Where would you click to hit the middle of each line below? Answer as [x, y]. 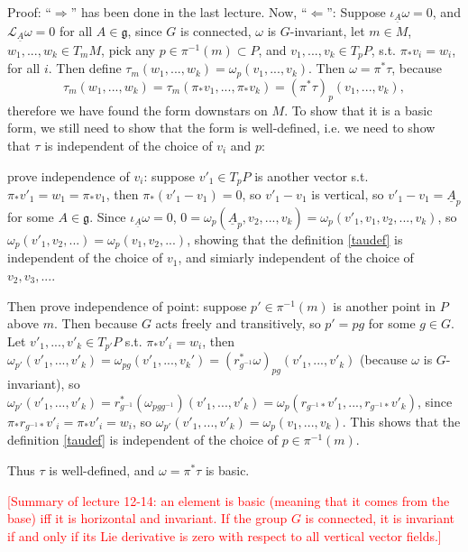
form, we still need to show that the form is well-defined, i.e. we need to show [221, 128]
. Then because [96, 323]
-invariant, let [327, 31]
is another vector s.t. [312, 175]
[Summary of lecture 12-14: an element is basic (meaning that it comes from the [229, 500]
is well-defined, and [102, 470]
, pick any [128, 50]
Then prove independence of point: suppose [127, 305]
